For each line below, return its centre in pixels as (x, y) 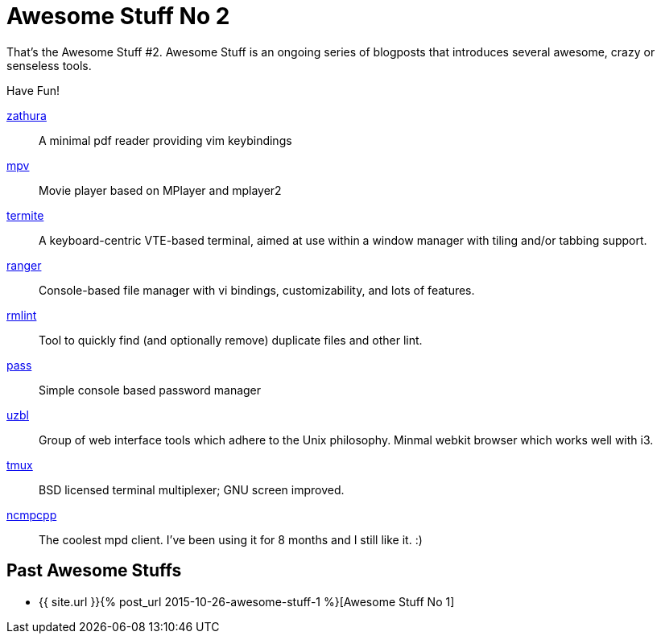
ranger (24, 265)
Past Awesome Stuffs (94, 571)
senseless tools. (49, 65)
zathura (27, 115)
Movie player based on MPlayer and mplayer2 (160, 190)
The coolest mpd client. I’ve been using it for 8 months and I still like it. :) (231, 539)
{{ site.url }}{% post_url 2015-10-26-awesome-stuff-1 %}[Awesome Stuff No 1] (247, 601)
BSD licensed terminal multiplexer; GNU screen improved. (192, 489)
